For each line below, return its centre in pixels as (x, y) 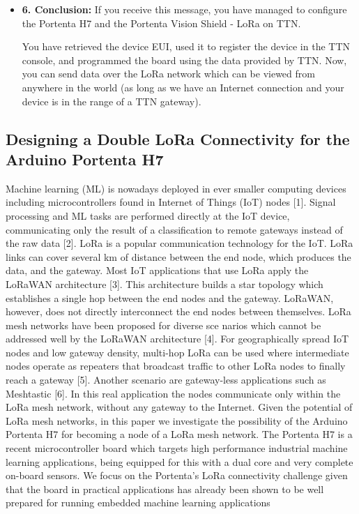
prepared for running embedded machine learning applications (138, 502)
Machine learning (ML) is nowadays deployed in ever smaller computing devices (176, 188)
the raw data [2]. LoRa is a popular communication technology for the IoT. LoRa (179, 243)
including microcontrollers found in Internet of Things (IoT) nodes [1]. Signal (171, 202)
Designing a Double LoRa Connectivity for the (178, 138)
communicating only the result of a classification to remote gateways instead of (174, 229)
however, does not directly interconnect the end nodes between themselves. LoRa (178, 311)
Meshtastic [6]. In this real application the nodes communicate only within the (173, 393)
